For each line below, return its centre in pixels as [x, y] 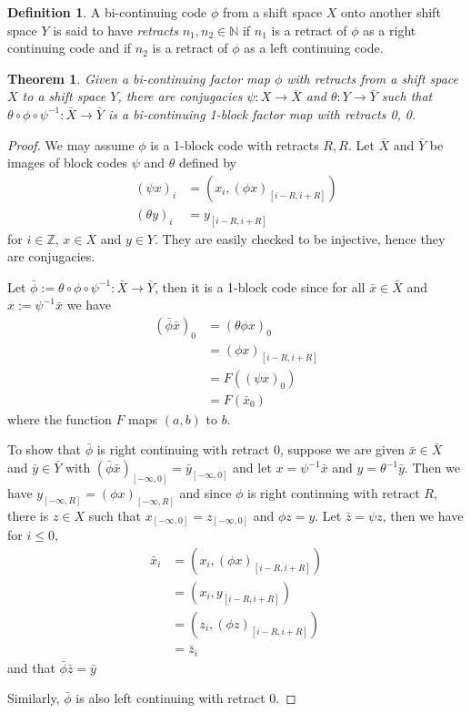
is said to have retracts [115, 30]
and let [252, 468]
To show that [44, 449]
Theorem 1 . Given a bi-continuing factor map [139, 78]
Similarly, [34, 698]
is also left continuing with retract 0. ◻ [186, 698]
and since [205, 492]
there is [28, 515]
